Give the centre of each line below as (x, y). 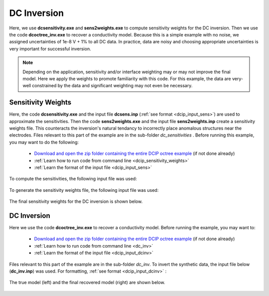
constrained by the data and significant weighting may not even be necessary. (112, 86)
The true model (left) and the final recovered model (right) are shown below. (87, 283)
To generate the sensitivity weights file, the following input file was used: (84, 190)
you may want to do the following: (44, 142)
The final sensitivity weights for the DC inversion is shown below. (76, 201)
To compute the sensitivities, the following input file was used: (73, 179)
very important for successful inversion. (50, 49)
